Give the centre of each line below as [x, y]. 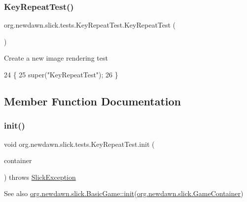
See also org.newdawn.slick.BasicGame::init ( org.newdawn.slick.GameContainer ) [124, 193]
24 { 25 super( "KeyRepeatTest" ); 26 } [61, 74]
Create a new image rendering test [56, 58]
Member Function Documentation [93, 101]
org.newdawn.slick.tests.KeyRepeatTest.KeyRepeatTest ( [90, 25]
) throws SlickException [40, 177]
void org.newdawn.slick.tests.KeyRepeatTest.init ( [79, 144]
